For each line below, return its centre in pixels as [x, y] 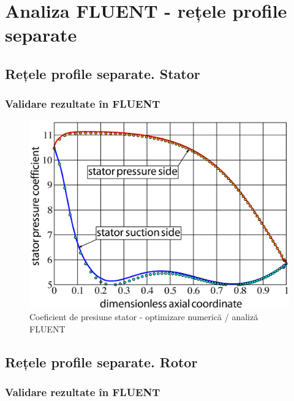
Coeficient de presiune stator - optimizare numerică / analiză [144, 317]
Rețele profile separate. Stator [103, 73]
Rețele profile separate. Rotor [101, 362]
